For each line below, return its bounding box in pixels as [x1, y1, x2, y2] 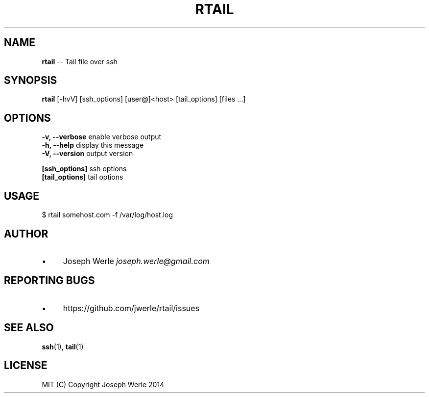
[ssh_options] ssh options [42, 164, 127, 173]
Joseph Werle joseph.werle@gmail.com [63, 256, 210, 266]
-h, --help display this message [42, 141, 144, 150]
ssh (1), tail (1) [42, 342, 84, 351]
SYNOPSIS [4, 74, 57, 87]
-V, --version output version [42, 149, 133, 158]
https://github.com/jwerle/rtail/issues [63, 303, 200, 313]
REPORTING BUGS [4, 274, 95, 287]
